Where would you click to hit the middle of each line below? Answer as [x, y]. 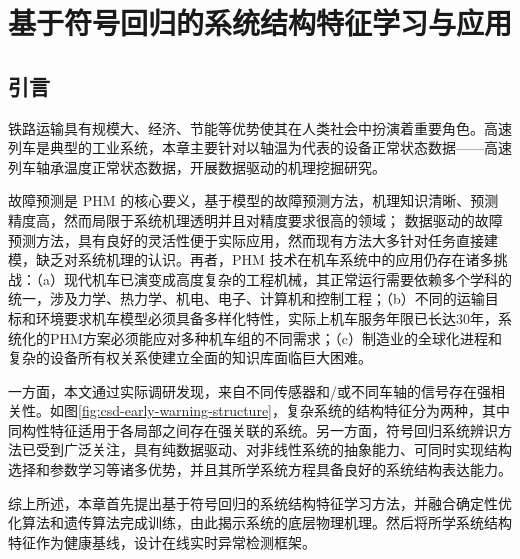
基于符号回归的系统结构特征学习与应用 [260, 22]
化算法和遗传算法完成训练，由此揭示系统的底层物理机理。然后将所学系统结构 [260, 522]
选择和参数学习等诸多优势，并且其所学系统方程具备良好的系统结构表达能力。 [260, 469]
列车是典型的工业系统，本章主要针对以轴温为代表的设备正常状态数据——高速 [260, 147]
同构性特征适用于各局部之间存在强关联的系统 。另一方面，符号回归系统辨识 [253, 429]
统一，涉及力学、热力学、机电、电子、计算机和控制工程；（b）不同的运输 [246, 298]
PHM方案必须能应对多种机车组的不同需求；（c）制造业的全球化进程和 [276, 337]
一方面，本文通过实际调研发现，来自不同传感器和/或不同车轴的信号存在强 [249, 390]
